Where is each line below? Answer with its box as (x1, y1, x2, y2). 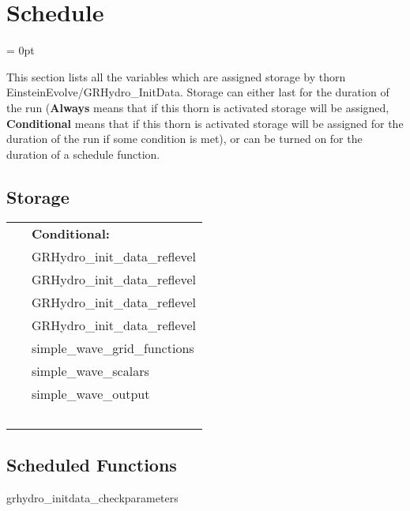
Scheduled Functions (6, 452, 177, 476)
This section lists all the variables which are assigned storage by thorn (6, 68, 346, 85)
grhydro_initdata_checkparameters (6, 489, 179, 505)
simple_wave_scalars (32, 362, 149, 381)
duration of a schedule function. (6, 145, 160, 162)
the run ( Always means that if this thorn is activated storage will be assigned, (6, 99, 389, 115)
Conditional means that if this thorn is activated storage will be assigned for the (6, 115, 404, 131)
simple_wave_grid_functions (32, 339, 194, 358)
